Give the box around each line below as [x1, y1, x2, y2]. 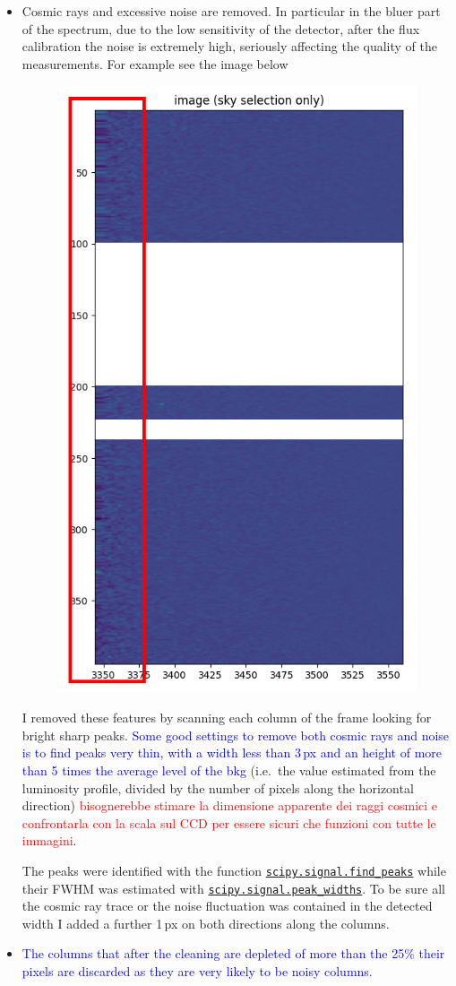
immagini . [22, 831, 77, 850]
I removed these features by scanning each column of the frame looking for [22, 708, 432, 727]
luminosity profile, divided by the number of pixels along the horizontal [22, 778, 414, 797]
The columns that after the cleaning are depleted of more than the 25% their [22, 944, 445, 963]
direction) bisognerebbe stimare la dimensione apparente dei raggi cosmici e [22, 796, 438, 815]
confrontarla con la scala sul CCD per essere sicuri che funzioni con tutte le [22, 813, 436, 832]
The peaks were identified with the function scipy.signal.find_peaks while [22, 861, 446, 879]
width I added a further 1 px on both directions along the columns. [22, 913, 390, 932]
